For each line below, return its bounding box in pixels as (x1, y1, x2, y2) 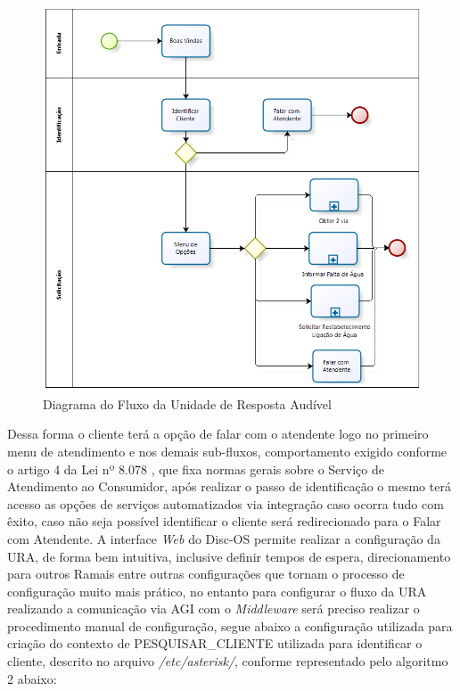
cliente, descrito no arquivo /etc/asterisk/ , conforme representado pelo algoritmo (7, 652, 448, 670)
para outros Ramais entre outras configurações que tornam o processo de (7, 564, 405, 583)
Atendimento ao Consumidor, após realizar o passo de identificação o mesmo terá (7, 477, 451, 496)
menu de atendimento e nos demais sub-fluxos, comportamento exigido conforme (7, 441, 448, 460)
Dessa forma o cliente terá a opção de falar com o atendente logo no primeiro (7, 424, 429, 443)
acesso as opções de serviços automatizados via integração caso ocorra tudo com (7, 494, 444, 513)
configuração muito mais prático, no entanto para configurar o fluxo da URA (7, 581, 427, 600)
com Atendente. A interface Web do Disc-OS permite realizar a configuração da (7, 529, 440, 547)
